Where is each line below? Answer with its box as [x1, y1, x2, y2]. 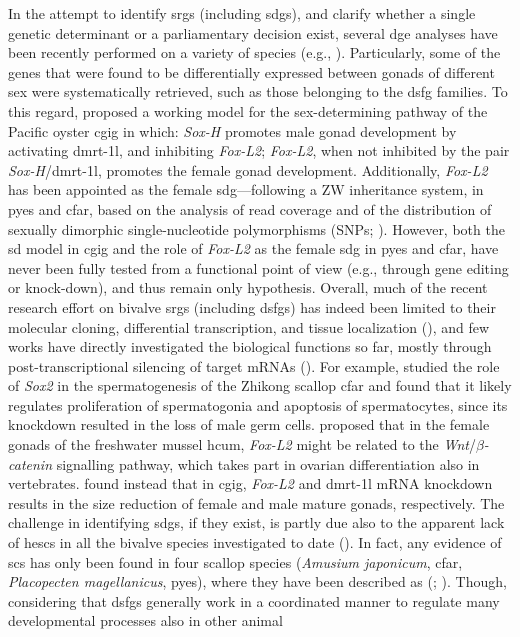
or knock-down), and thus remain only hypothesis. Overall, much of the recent [8, 277, 488, 298]
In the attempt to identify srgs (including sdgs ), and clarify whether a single [8, 3, 476, 23]
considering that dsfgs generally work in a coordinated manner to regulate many [8, 590, 500, 611]
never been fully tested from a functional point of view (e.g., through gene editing [8, 257, 509, 278]
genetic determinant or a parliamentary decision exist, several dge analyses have [8, 22, 498, 43]
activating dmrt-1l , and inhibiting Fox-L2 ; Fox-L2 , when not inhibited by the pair [8, 140, 510, 161]
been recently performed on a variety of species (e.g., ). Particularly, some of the [8, 42, 501, 63]
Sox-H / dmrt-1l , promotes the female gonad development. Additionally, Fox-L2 [8, 159, 488, 180]
